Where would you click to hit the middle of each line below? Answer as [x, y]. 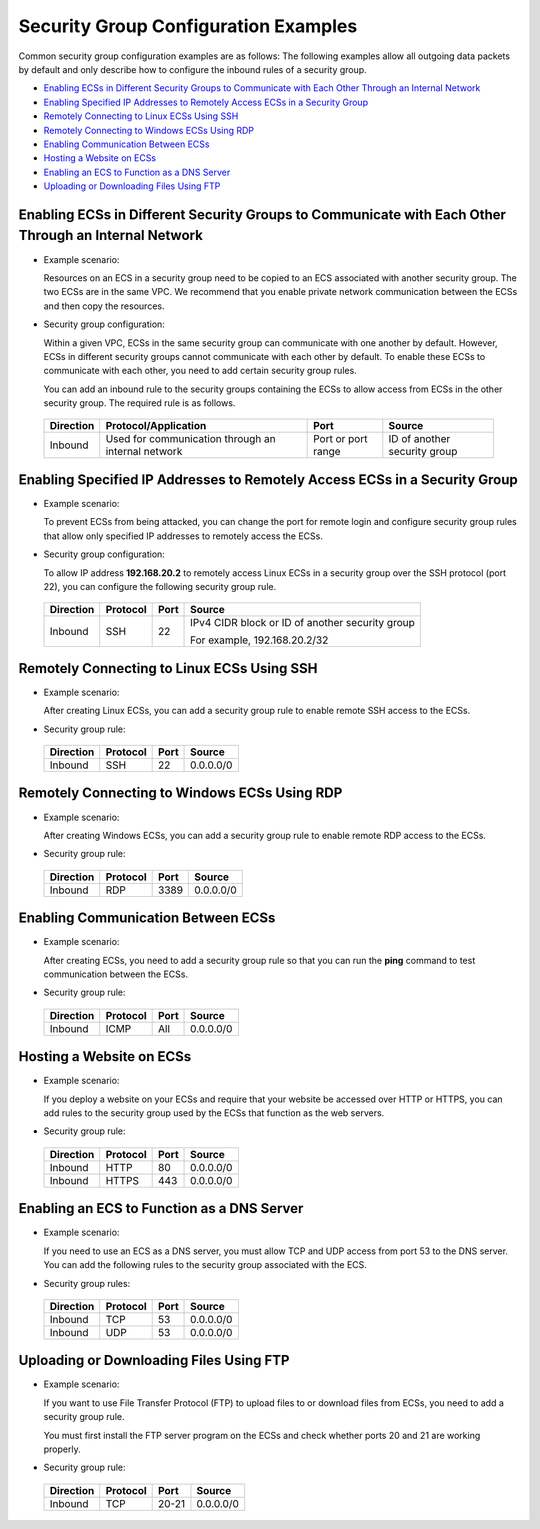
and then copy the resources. [104, 306]
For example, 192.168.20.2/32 [259, 640]
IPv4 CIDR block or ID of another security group [302, 623]
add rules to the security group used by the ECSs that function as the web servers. [214, 1113]
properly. [62, 1449]
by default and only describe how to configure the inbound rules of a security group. [192, 69]
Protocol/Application [156, 426]
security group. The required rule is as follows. [139, 403]
